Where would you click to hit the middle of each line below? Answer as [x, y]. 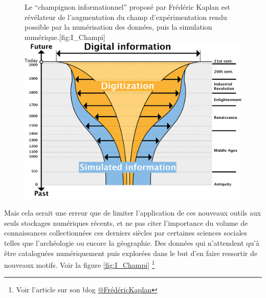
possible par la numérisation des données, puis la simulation [118, 27]
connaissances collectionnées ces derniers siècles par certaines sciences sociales [126, 233]
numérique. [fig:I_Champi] [65, 37]
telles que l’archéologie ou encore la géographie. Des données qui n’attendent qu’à [132, 242]
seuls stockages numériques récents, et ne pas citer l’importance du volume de [126, 222]
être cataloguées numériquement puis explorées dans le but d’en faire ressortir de [131, 253]
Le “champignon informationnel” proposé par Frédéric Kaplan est [127, 7]
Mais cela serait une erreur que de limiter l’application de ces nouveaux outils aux [133, 213]
